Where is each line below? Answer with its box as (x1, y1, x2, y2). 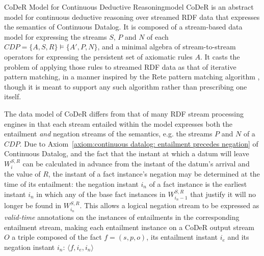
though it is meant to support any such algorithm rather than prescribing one (4, 81, 247, 92)
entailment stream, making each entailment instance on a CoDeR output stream (4, 221, 255, 232)
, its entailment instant (146, 232, 218, 242)
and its (227, 232, 249, 242)
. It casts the (200, 51, 240, 62)
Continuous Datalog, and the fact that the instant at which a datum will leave (4, 148, 249, 159)
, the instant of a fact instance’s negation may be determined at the (48, 168, 260, 179)
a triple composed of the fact (12, 232, 102, 242)
